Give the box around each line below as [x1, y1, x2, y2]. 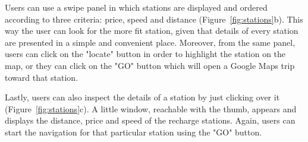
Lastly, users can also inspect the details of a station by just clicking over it [5, 91, 280, 103]
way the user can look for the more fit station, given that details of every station [5, 24, 298, 37]
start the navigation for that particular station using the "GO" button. [5, 125, 262, 138]
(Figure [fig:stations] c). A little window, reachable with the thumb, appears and [5, 102, 297, 115]
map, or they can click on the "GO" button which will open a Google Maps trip [5, 59, 295, 71]
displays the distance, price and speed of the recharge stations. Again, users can [5, 114, 296, 127]
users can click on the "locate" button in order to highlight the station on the [5, 48, 286, 60]
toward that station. [5, 71, 78, 83]
